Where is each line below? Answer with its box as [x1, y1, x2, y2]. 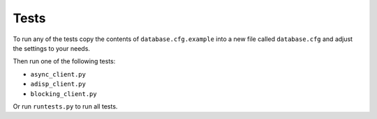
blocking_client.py [30, 90, 97, 97]
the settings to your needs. [13, 44, 91, 52]
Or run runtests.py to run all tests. [13, 102, 118, 111]
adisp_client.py [30, 80, 87, 88]
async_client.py [30, 70, 87, 78]
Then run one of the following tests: [13, 57, 116, 65]
